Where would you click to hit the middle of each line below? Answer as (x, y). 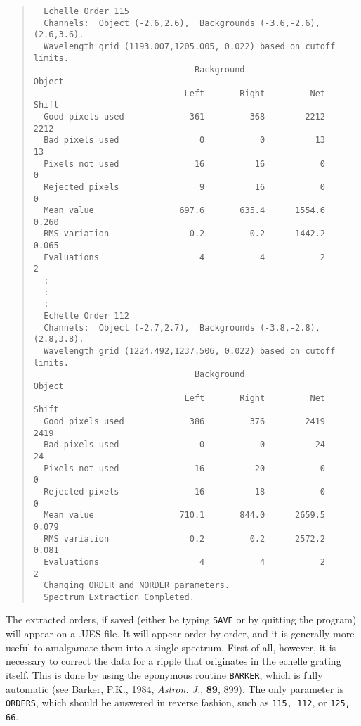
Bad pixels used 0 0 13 (185, 140)
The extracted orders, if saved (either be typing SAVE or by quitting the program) (181, 619)
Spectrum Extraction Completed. (119, 597)
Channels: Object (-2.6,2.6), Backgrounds (149, 23)
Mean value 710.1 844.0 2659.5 (185, 515)
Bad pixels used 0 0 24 (185, 445)
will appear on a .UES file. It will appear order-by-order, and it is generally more (180, 633)
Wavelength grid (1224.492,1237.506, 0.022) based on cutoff (190, 351)
